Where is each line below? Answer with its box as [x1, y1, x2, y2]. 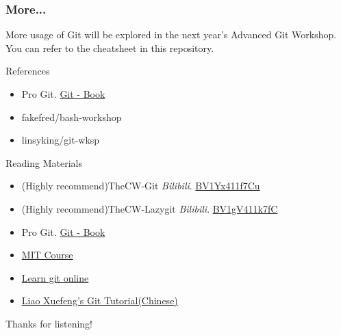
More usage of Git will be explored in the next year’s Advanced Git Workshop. [5, 27, 337, 42]
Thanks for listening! [5, 316, 92, 330]
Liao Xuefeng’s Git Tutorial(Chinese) [21, 293, 178, 308]
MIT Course [21, 247, 73, 262]
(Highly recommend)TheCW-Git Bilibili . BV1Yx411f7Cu [21, 178, 260, 193]
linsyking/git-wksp [21, 133, 100, 147]
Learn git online [21, 270, 89, 284]
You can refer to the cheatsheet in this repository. [5, 40, 214, 55]
